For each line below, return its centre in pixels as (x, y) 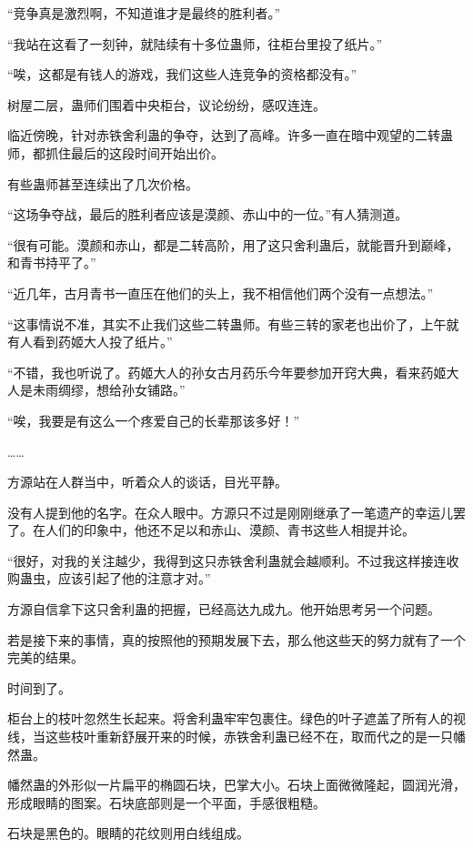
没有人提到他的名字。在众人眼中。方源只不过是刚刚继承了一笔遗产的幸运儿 (230, 512)
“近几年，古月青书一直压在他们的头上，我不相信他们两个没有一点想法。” (221, 293)
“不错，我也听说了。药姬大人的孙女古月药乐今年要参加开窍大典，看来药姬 (227, 372)
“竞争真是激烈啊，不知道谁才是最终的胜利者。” (144, 13)
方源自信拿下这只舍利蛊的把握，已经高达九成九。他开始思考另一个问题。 (224, 609)
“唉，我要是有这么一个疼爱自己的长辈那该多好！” (154, 420)
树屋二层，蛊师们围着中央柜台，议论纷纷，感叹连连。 (166, 104)
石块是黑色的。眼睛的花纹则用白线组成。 (128, 833)
